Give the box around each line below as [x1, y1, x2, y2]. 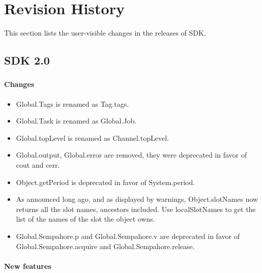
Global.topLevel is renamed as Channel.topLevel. [16, 132, 169, 143]
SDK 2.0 [4, 52, 50, 68]
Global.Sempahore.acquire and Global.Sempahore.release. [16, 240, 195, 251]
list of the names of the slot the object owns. [16, 214, 155, 224]
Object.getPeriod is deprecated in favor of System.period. [16, 176, 195, 187]
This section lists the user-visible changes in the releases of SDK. [4, 27, 206, 38]
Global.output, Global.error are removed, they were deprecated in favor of [16, 149, 247, 160]
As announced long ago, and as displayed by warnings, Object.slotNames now [16, 194, 258, 204]
